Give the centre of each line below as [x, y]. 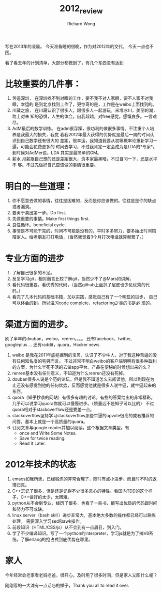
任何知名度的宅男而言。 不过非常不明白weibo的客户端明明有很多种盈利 [87, 361]
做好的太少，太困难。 [51, 497]
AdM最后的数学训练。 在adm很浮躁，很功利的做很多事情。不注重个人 [81, 128]
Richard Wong [81, 23]
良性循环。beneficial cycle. [39, 225]
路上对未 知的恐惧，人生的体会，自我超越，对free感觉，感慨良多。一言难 [84, 116]
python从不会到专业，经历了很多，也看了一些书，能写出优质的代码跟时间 [85, 503]
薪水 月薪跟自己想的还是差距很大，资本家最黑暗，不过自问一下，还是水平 [85, 159]
